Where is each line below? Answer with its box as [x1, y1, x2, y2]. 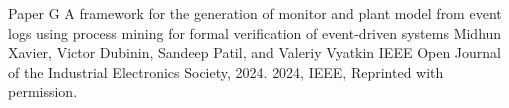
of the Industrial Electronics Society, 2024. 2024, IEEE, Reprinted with [8, 61, 444, 82]
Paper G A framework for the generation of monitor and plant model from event [8, 3, 502, 23]
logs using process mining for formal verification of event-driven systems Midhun [8, 22, 502, 43]
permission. [8, 81, 78, 102]
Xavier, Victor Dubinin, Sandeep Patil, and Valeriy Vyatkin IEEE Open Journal [8, 42, 502, 63]
